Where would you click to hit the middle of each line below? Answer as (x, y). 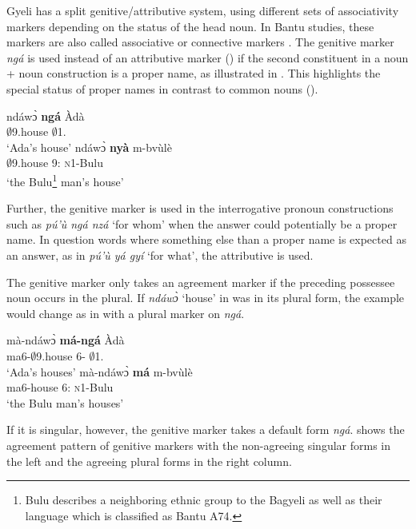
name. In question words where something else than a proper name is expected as (206, 239)
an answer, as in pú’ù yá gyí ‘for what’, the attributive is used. (160, 255)
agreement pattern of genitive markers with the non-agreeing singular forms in (199, 445)
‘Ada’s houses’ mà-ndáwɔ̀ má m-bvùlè (100, 371)
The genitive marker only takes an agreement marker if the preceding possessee (201, 282)
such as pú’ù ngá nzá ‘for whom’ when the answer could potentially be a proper (202, 223)
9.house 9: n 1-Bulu (58, 163)
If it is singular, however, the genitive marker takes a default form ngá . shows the (206, 430)
